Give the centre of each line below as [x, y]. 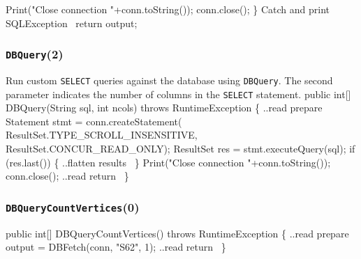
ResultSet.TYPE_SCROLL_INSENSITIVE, [102, 135]
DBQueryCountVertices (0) [73, 206]
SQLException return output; [72, 23]
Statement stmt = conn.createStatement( [94, 121]
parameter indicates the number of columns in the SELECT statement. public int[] [178, 94]
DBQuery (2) [35, 54]
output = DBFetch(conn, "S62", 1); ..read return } [116, 247]
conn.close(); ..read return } [67, 176]
